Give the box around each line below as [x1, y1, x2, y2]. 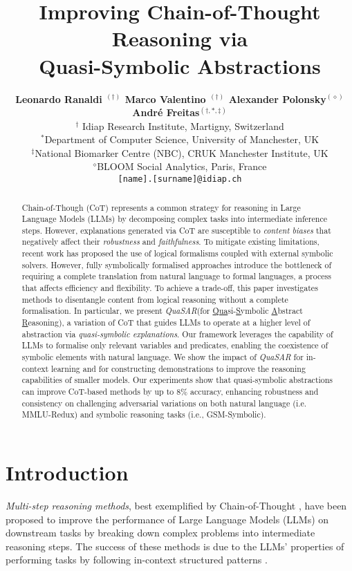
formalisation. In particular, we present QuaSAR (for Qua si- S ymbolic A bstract [21, 305, 303, 317]
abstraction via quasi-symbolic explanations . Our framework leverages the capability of [21, 328, 333, 339]
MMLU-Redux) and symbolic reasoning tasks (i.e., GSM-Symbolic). [21, 409, 266, 420]
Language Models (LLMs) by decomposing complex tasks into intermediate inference [21, 213, 327, 225]
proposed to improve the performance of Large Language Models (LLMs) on [6, 512, 329, 526]
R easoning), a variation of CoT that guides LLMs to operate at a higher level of [21, 317, 311, 328]
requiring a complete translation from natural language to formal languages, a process [21, 270, 331, 282]
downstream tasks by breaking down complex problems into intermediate [6, 525, 315, 540]
